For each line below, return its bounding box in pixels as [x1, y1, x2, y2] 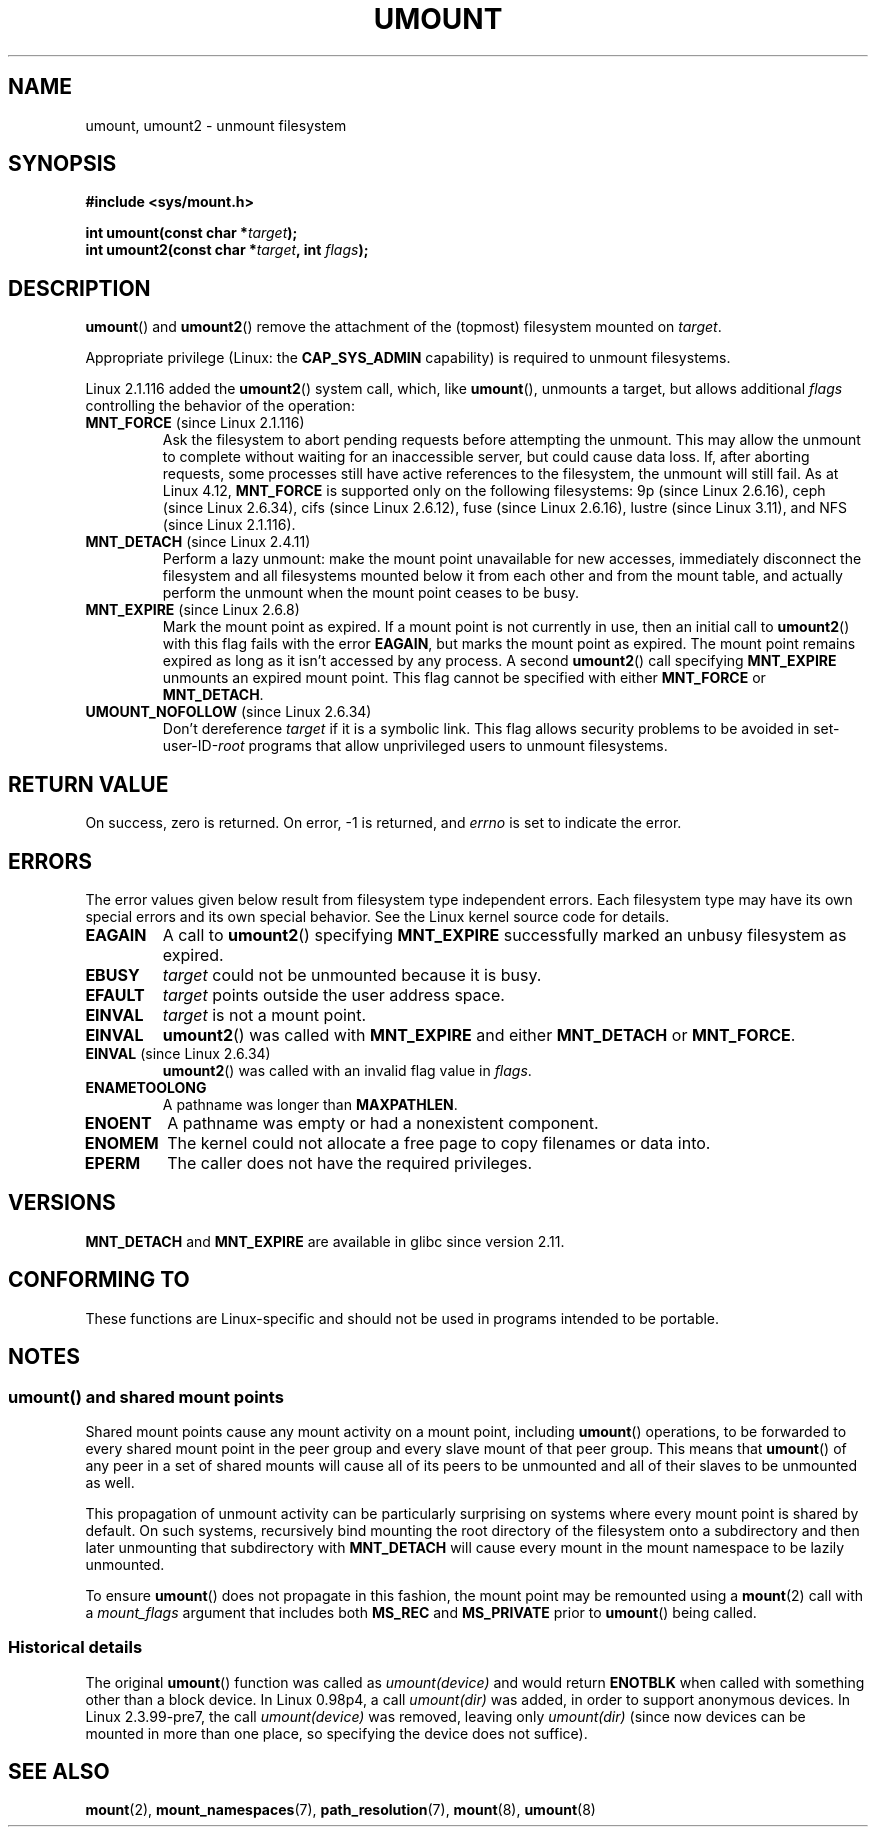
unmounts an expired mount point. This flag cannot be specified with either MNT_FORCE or [162, 669, 766, 687]
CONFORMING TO [8, 1267, 190, 1293]
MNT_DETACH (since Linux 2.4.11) [85, 533, 311, 551]
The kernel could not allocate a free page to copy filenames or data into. [167, 1132, 711, 1153]
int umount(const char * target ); [85, 224, 298, 242]
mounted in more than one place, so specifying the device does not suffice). [85, 1724, 588, 1742]
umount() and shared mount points [8, 1386, 284, 1407]
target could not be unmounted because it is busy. [162, 964, 542, 985]
